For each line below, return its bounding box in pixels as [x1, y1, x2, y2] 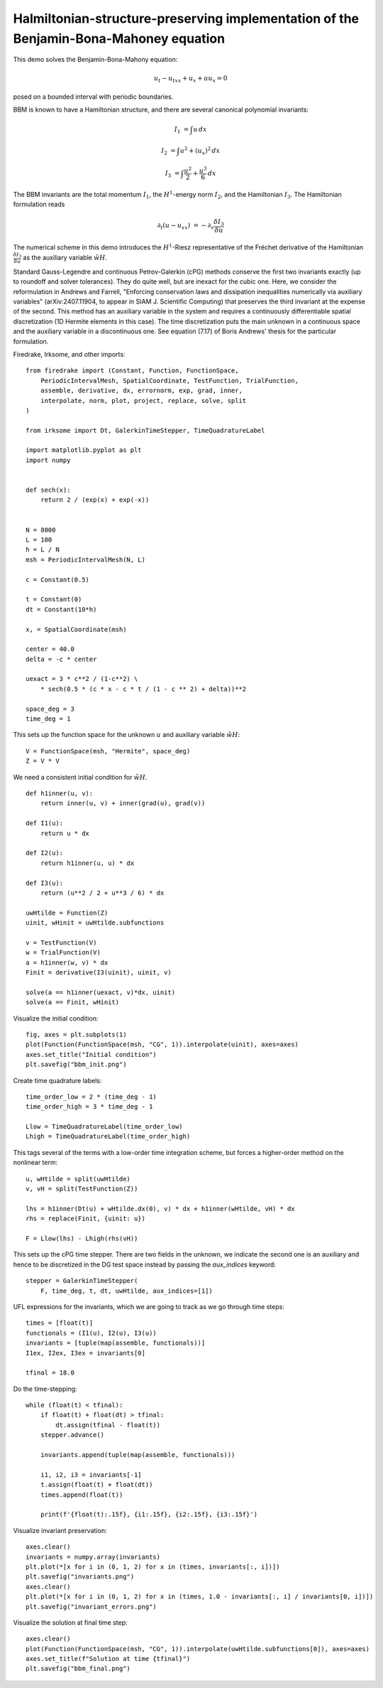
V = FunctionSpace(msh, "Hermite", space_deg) [26, 747, 191, 755]
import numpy [26, 456, 71, 464]
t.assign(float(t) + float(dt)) [40, 1480, 153, 1489]
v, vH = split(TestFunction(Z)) [26, 1185, 138, 1193]
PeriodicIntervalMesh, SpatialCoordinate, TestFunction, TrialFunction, [40, 377, 299, 385]
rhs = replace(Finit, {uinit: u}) [26, 1215, 145, 1222]
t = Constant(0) [26, 596, 82, 603]
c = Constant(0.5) [26, 576, 90, 584]
